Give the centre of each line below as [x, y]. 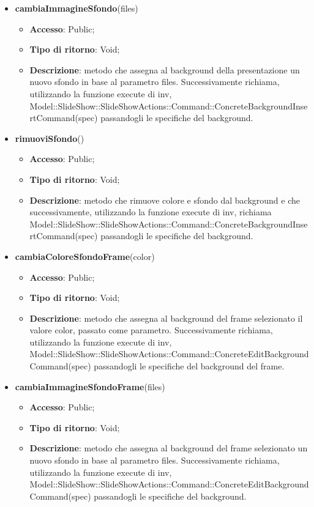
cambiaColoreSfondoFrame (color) [85, 256]
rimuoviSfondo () [50, 138]
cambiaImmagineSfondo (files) [77, 8]
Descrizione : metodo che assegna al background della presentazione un [165, 69]
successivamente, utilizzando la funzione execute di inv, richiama [151, 212]
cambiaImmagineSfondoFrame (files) [90, 386]
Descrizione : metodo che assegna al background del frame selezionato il [166, 318]
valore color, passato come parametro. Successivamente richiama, [151, 330]
